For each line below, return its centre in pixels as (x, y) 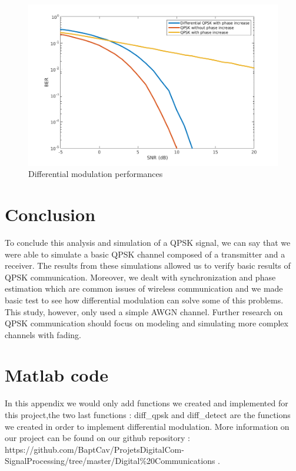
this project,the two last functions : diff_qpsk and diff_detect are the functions (148, 415)
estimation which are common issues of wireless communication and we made (144, 288)
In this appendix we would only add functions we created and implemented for (147, 403)
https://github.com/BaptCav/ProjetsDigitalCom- (94, 449)
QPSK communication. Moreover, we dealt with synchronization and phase (140, 277)
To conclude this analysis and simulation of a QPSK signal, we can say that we (148, 242)
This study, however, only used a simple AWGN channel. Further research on (144, 311)
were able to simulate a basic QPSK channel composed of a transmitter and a (145, 254)
